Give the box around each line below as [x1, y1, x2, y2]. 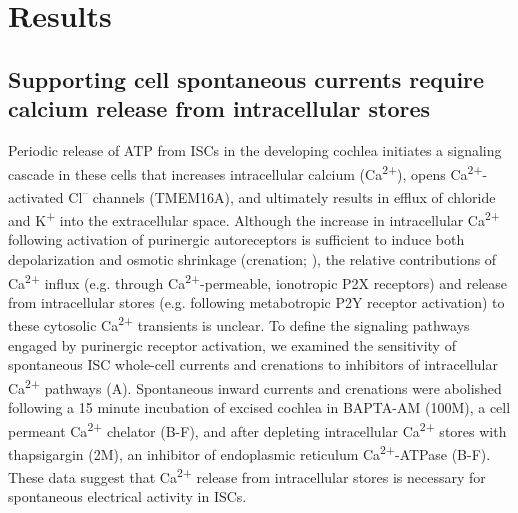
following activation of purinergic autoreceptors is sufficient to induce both [8, 229, 465, 250]
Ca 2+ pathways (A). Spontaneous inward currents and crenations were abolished [8, 374, 502, 398]
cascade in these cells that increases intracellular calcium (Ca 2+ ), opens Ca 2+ [8, 160, 483, 184]
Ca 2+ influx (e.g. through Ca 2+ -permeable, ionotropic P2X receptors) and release [8, 269, 508, 293]
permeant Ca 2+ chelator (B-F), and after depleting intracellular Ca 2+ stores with [8, 417, 507, 441]
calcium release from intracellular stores [8, 93, 431, 124]
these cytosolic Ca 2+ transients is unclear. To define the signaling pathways [8, 312, 470, 335]
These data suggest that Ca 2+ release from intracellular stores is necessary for [8, 464, 486, 487]
